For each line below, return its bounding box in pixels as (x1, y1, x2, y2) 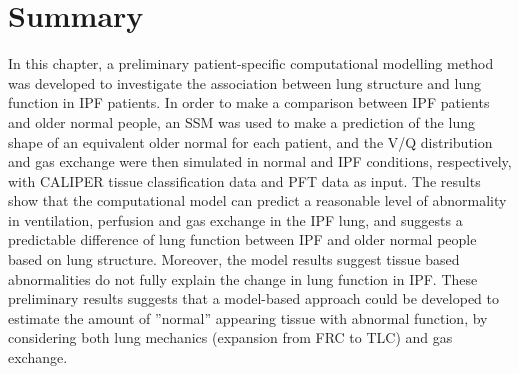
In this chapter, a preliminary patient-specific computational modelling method (8, 53, 494, 74)
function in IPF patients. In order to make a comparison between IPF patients (8, 92, 490, 113)
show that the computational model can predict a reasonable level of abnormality (8, 190, 507, 211)
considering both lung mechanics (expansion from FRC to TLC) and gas (8, 327, 453, 348)
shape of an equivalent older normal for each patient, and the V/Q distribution (8, 131, 493, 152)
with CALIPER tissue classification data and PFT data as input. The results (8, 170, 481, 191)
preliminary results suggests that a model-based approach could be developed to (8, 288, 500, 309)
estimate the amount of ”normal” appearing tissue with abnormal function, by (8, 307, 488, 328)
